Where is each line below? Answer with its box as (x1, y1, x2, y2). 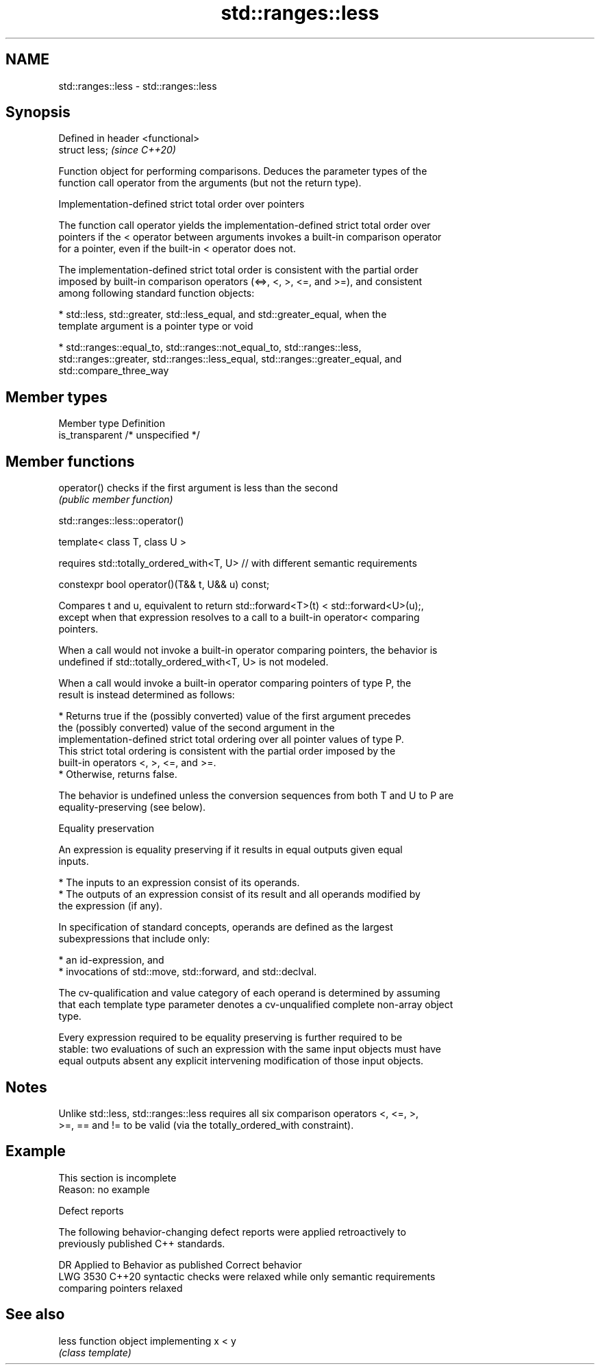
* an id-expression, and (58, 954, 164, 966)
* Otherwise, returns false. (58, 768, 177, 781)
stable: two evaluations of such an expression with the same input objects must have (58, 1043, 441, 1055)
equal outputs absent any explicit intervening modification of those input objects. (58, 1055, 424, 1067)
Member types (5, 388, 108, 406)
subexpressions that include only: (58, 933, 210, 945)
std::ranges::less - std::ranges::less (58, 79, 217, 92)
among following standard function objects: (58, 287, 255, 299)
